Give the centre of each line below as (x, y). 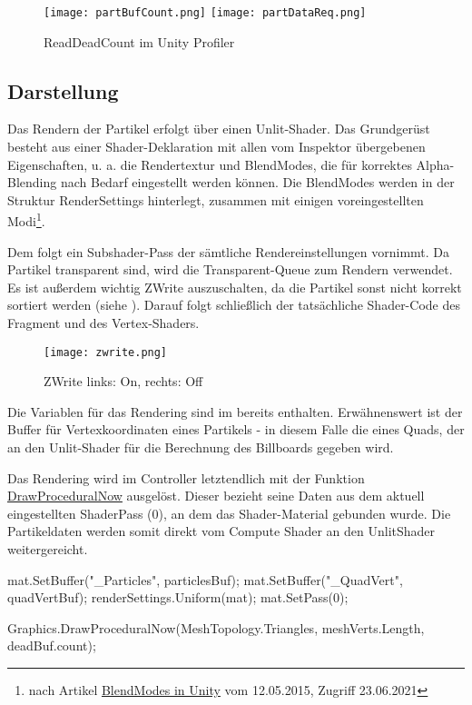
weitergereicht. (48, 549)
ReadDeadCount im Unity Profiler (139, 41)
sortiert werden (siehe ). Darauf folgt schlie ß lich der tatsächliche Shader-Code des (234, 305)
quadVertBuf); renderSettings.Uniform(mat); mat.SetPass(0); (178, 597)
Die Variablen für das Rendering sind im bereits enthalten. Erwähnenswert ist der (235, 411)
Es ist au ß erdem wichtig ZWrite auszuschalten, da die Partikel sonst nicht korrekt (235, 287)
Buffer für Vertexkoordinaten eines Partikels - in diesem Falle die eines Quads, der (236, 429)
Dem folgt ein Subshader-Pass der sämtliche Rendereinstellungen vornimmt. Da (229, 251)
